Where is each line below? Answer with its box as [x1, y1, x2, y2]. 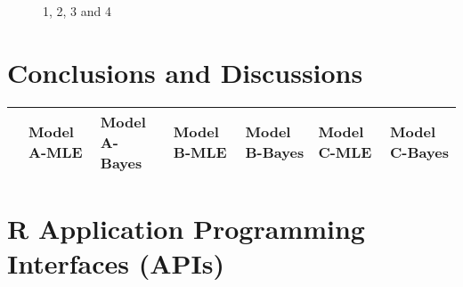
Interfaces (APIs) [7, 245, 225, 282]
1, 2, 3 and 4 [43, 2, 111, 20]
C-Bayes [390, 142, 449, 163]
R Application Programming [7, 209, 365, 246]
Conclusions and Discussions [7, 53, 363, 90]
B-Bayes [245, 142, 305, 163]
